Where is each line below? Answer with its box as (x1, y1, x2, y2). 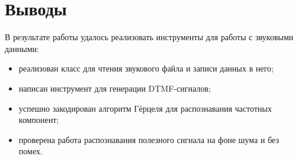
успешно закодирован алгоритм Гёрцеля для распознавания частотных (18, 102, 272, 114)
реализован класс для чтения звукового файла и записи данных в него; (18, 62, 274, 74)
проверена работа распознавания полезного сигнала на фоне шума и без (18, 133, 279, 145)
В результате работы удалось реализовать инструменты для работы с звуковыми (5, 31, 293, 43)
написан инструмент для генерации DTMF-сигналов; (18, 82, 211, 94)
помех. (18, 145, 43, 157)
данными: (5, 42, 39, 54)
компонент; (18, 113, 59, 126)
